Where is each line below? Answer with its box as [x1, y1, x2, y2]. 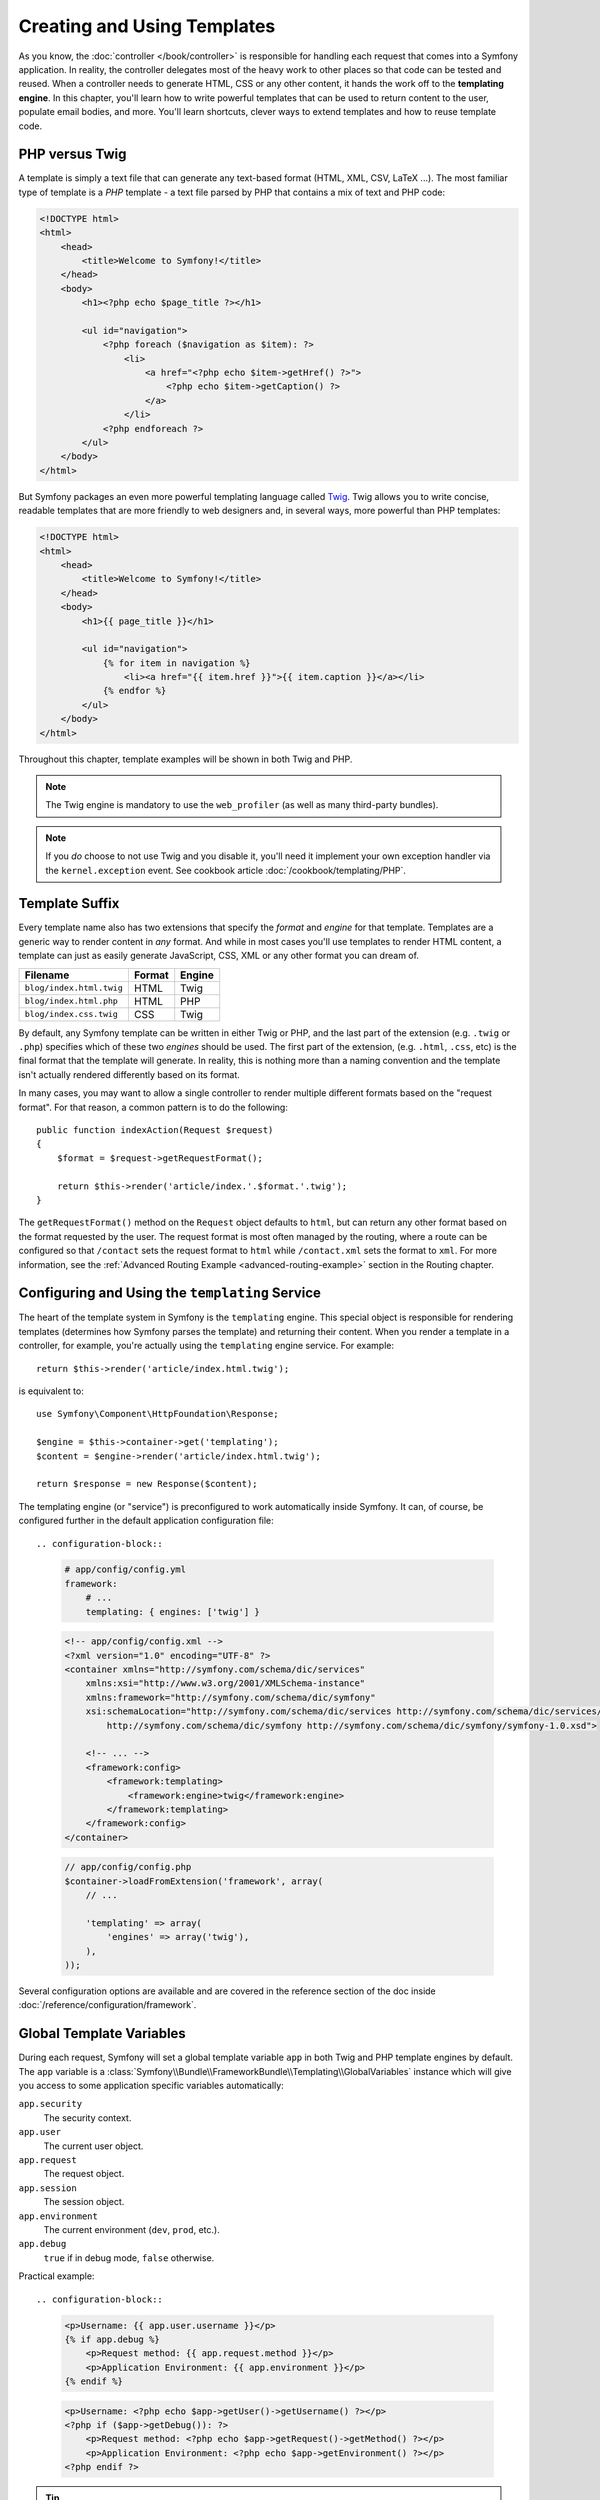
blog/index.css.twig [24, 1009, 119, 1020]
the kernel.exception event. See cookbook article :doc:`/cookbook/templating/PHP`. [45, 864, 407, 876]
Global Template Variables [18, 2025, 187, 2042]
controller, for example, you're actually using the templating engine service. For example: [18, 1340, 395, 1352]
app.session [18, 2182, 77, 2194]
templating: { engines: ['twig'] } [85, 1606, 260, 1617]
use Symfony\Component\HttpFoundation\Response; [36, 1408, 279, 1420]
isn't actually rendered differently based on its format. [18, 1068, 240, 1080]
